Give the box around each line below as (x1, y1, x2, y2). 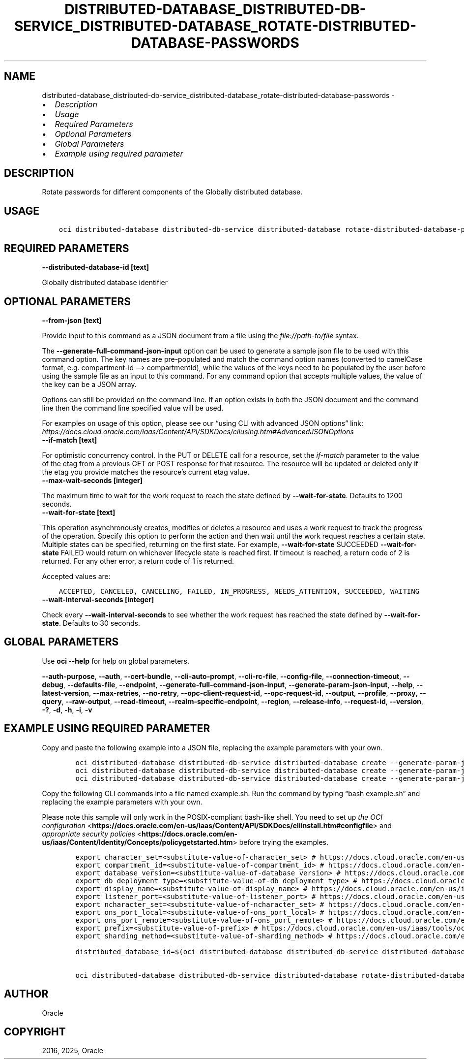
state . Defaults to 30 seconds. (42, 618, 140, 627)
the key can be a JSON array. (42, 380, 137, 388)
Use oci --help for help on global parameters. (42, 656, 189, 665)
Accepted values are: (42, 572, 111, 580)
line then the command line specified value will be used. (42, 403, 224, 412)
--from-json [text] (42, 316, 102, 324)
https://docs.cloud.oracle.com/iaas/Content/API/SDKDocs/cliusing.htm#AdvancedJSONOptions (42, 427, 354, 436)
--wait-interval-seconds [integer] (42, 595, 154, 604)
